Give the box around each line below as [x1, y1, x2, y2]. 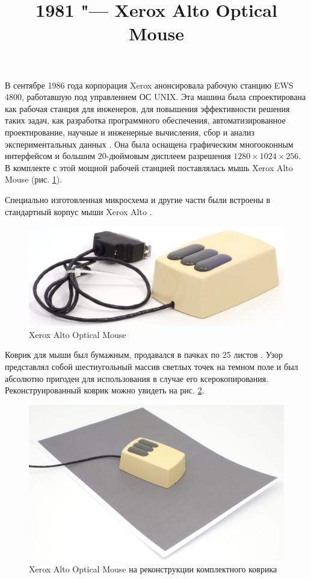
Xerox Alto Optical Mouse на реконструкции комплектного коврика [29, 563, 277, 575]
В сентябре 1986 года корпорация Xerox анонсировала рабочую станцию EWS [5, 78, 294, 91]
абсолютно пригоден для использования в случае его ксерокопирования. [5, 372, 269, 384]
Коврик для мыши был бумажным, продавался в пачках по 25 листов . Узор [5, 348, 283, 361]
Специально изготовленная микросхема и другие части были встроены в [5, 193, 271, 205]
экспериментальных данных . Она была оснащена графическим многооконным [5, 137, 294, 150]
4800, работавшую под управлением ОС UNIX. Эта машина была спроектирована [5, 90, 306, 103]
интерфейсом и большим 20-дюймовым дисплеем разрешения [5, 149, 231, 162]
